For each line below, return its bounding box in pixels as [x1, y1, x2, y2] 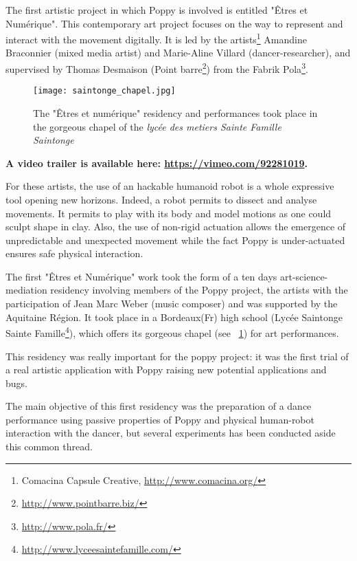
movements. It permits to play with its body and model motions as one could [5, 206, 332, 220]
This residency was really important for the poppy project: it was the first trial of [5, 349, 349, 363]
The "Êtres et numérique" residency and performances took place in [33, 105, 318, 120]
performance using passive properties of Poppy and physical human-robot [5, 412, 314, 426]
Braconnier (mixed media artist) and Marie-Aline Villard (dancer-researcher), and [5, 45, 351, 60]
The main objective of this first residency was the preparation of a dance [5, 399, 312, 413]
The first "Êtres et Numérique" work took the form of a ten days [5, 269, 277, 283]
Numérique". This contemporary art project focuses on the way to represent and [5, 16, 343, 30]
